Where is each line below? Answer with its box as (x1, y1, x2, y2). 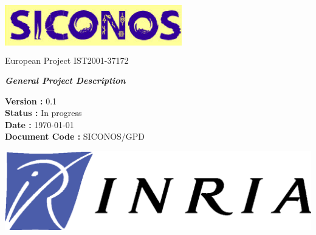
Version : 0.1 (5, 94, 57, 107)
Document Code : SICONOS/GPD (5, 130, 145, 143)
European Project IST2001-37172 (5, 53, 129, 66)
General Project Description (5, 74, 126, 87)
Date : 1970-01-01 (5, 118, 74, 131)
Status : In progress (5, 106, 82, 119)
